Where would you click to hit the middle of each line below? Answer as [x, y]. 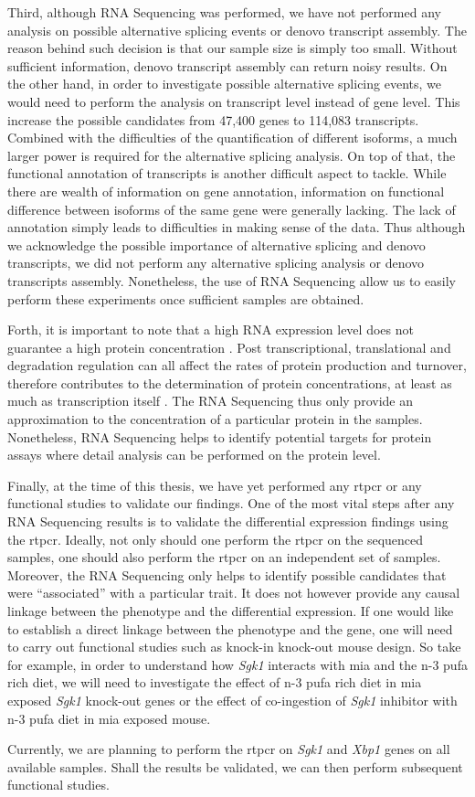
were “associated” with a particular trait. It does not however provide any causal [234, 593]
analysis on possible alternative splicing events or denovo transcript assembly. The [237, 30]
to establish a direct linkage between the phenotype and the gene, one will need [230, 628]
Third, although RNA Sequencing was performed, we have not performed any [224, 12]
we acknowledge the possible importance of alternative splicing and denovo [216, 244]
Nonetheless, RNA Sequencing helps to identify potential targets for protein [220, 436]
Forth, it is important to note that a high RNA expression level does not [211, 329]
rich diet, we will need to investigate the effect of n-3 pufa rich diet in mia [215, 682]
